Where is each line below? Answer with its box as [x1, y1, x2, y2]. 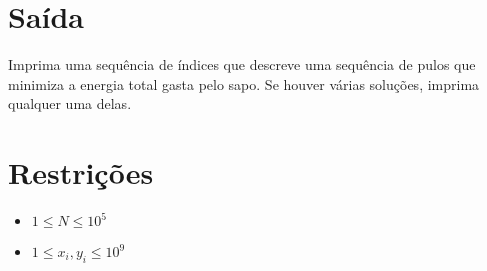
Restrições [8, 152, 154, 193]
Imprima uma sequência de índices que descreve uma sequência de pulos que [8, 54, 476, 75]
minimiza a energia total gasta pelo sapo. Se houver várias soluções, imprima [8, 73, 480, 94]
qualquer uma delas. [8, 93, 132, 114]
